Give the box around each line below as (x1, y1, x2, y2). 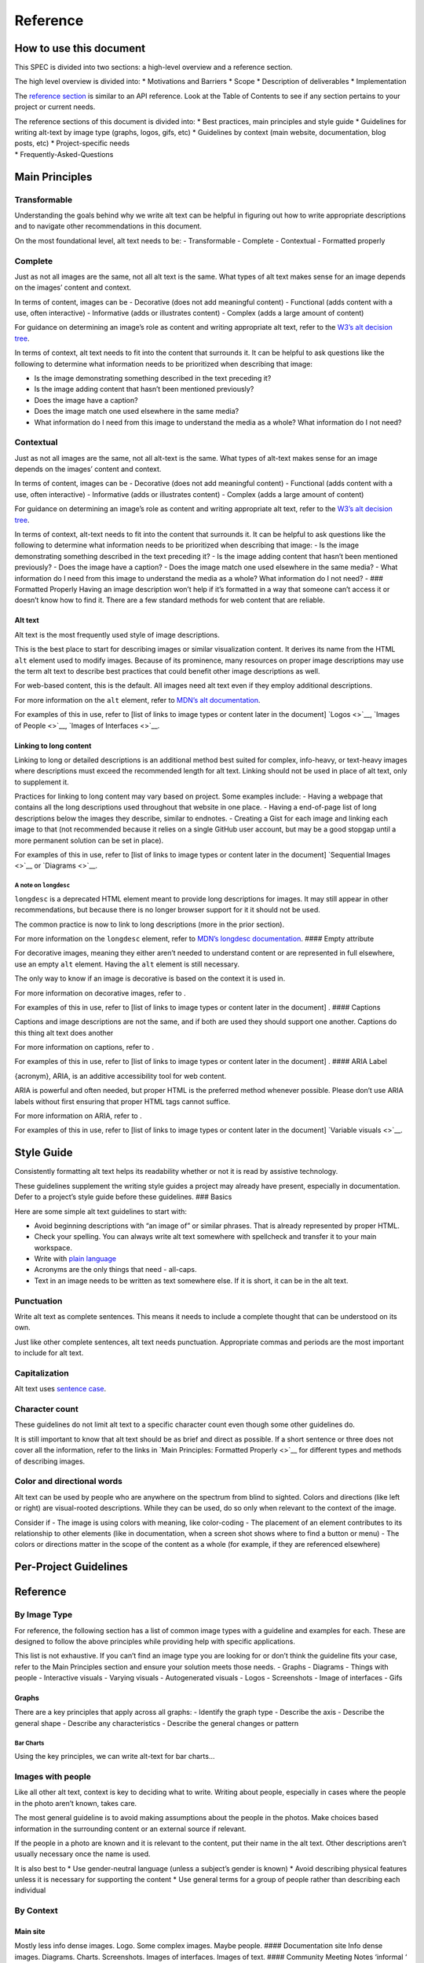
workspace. (34, 1243, 72, 1252)
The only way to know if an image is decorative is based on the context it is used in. (14, 974, 286, 983)
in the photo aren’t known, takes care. (14, 1798, 137, 1808)
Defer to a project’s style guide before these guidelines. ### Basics (14, 1192, 232, 1201)
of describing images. (14, 1457, 86, 1466)
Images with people (14, 1771, 92, 1782)
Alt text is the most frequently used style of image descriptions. (14, 630, 220, 639)
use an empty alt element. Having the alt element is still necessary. (14, 959, 239, 969)
